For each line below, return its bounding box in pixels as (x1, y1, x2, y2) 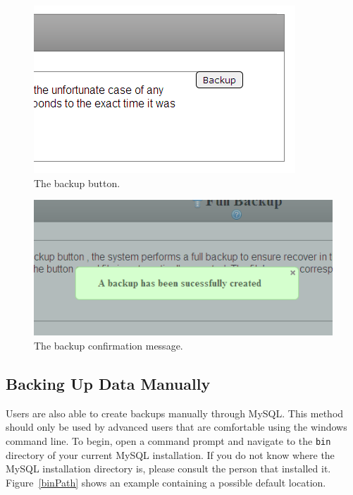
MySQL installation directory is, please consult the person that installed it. (6, 461, 331, 476)
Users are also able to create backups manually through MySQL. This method (6, 405, 344, 420)
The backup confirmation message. (34, 338, 183, 352)
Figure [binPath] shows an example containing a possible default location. (6, 475, 326, 489)
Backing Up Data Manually (6, 372, 211, 394)
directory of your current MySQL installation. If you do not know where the (6, 447, 335, 462)
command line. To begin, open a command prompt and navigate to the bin (6, 433, 331, 448)
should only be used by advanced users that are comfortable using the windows (6, 419, 347, 434)
